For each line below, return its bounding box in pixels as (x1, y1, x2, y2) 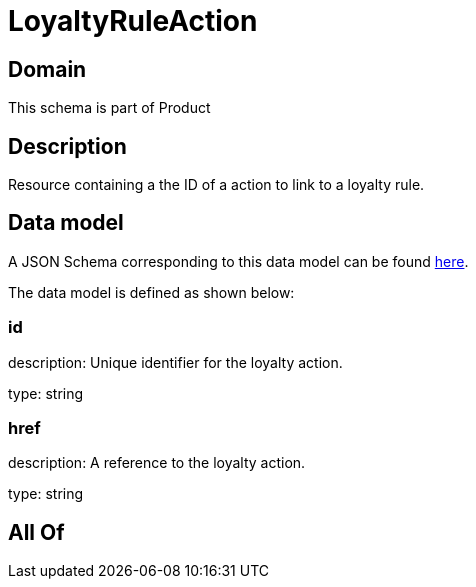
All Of (8, 519, 65, 545)
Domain (8, 56, 87, 82)
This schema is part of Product (8, 99, 211, 117)
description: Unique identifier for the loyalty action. (8, 353, 343, 371)
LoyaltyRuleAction (8, 4, 258, 38)
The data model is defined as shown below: (8, 283, 295, 301)
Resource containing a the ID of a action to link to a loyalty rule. (8, 176, 425, 194)
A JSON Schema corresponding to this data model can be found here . (8, 252, 469, 270)
